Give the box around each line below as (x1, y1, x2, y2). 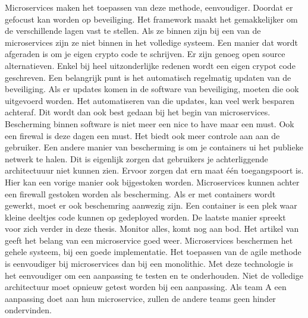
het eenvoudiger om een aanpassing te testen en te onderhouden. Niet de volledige (5, 269, 303, 281)
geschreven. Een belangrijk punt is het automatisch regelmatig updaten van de (5, 71, 291, 83)
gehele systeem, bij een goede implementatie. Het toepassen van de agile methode (5, 245, 301, 258)
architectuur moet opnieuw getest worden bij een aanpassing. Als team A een (5, 281, 287, 293)
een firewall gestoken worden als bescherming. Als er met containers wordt (5, 187, 276, 200)
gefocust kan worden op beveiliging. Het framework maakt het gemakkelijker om (5, 12, 298, 25)
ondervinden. (5, 304, 52, 316)
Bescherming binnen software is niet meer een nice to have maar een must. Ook (5, 117, 294, 130)
